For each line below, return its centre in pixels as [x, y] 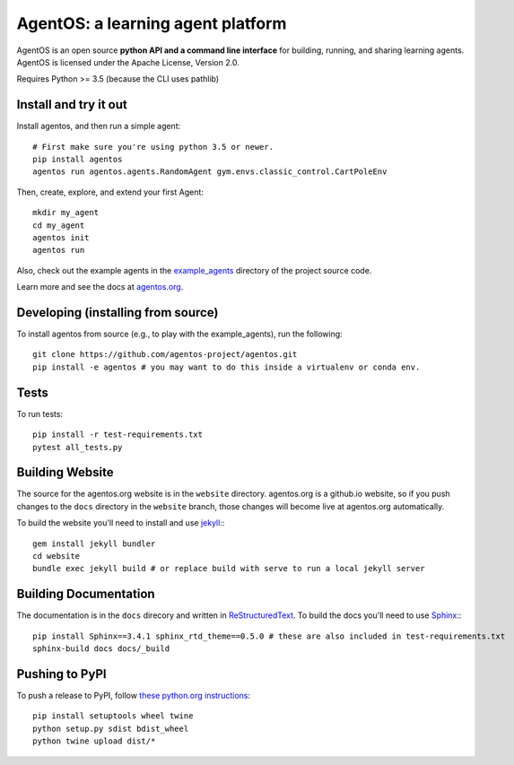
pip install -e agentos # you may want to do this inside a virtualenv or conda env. [227, 367]
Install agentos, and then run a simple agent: [99, 126]
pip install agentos [78, 160]
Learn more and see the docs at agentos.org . [100, 287]
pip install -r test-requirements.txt [118, 435]
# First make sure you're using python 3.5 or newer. [153, 147]
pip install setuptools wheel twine [113, 716]
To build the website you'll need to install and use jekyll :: [121, 523]
